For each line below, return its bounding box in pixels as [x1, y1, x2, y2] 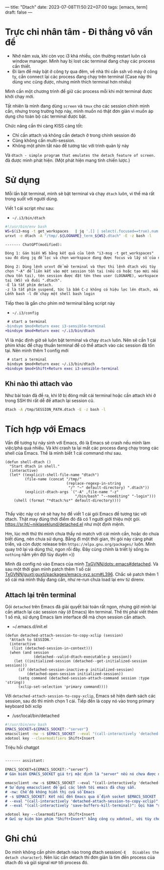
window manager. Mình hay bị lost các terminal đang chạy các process [12, 58, 155, 64]
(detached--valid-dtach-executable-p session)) [33, 654, 132, 659]
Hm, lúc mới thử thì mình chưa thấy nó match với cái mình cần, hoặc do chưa [5, 531, 159, 537]
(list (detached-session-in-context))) [11, 646, 93, 651]
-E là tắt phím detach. [5, 282, 54, 287]
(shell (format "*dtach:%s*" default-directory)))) [14, 498, 121, 503]
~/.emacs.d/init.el [12, 623, 48, 629]
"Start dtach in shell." [9, 464, 60, 469]
